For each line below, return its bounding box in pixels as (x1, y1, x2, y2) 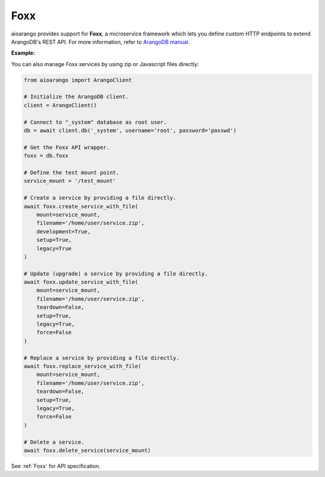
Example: (11, 49, 36, 57)
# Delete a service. (23, 439, 84, 445)
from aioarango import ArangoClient (23, 76, 132, 84)
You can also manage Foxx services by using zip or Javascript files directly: (11, 60, 199, 67)
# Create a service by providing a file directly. (23, 194, 177, 202)
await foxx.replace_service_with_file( (23, 363, 141, 369)
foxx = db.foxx (23, 152, 69, 159)
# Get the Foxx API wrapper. (23, 144, 110, 150)
